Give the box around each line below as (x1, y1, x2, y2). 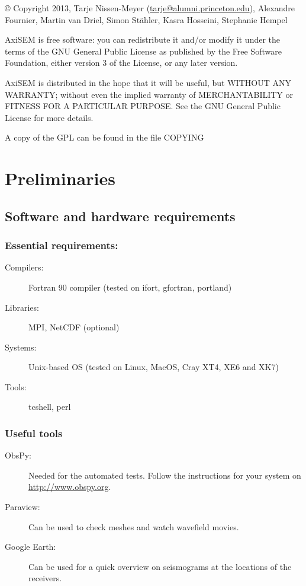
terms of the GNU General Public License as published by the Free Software (5, 44, 282, 57)
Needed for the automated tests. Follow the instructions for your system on (28, 469, 301, 481)
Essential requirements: (5, 238, 118, 253)
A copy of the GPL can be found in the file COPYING (5, 131, 204, 144)
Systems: (5, 340, 37, 353)
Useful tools (5, 425, 63, 440)
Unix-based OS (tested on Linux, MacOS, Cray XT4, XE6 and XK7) (28, 361, 279, 373)
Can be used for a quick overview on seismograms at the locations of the (28, 560, 292, 572)
